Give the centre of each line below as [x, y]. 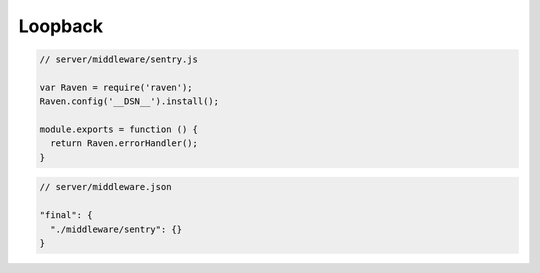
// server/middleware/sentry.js [119, 59]
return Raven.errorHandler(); [124, 143]
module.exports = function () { [119, 129]
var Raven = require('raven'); [116, 87]
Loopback [61, 26]
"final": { [66, 215]
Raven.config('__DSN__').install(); [129, 101]
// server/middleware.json [105, 187]
